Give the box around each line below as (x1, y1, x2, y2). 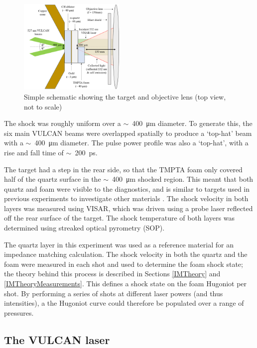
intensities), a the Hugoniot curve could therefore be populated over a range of (4, 298, 244, 308)
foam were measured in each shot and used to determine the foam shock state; (4, 258, 243, 269)
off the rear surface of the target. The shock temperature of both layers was (4, 213, 235, 223)
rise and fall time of (4, 147, 64, 157)
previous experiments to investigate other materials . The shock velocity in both (4, 193, 249, 204)
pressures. (4, 307, 34, 318)
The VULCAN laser (4, 332, 110, 347)
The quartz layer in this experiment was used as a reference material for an (4, 239, 234, 249)
